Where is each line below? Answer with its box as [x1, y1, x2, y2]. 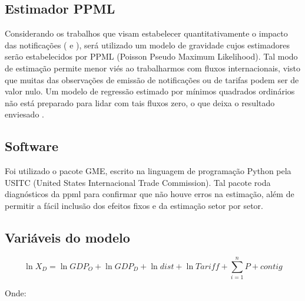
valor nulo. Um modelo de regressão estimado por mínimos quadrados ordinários [5, 85, 295, 97]
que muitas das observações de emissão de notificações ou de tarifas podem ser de [5, 73, 299, 86]
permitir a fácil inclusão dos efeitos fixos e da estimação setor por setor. [5, 199, 263, 211]
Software [5, 137, 59, 155]
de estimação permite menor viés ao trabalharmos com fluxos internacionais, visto [5, 61, 300, 74]
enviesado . [5, 108, 44, 120]
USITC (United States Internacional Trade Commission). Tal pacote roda [5, 176, 271, 188]
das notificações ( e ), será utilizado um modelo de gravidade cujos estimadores [5, 38, 290, 51]
